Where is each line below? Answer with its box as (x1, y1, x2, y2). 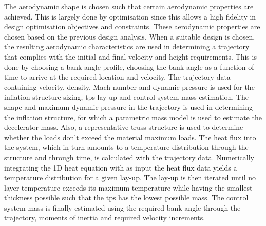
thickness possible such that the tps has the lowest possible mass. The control (4, 192, 249, 203)
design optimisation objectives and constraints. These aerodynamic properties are (4, 21, 260, 32)
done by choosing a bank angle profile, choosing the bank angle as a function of (4, 61, 254, 72)
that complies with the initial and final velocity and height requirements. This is (4, 51, 257, 62)
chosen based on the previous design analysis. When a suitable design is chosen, (4, 31, 255, 42)
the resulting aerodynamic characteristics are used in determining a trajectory (4, 41, 250, 52)
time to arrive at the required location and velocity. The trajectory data (4, 71, 231, 82)
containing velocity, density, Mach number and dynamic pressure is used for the (4, 81, 255, 92)
